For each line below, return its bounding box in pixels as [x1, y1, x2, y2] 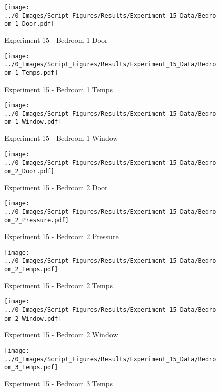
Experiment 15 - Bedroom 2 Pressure [4, 231, 119, 242]
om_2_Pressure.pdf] [4, 216, 69, 224]
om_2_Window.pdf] [4, 315, 62, 322]
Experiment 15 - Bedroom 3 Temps [4, 378, 113, 388]
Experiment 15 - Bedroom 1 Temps [4, 84, 113, 94]
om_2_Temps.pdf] [4, 266, 58, 273]
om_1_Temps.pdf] [4, 69, 58, 76]
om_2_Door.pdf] [4, 168, 55, 175]
